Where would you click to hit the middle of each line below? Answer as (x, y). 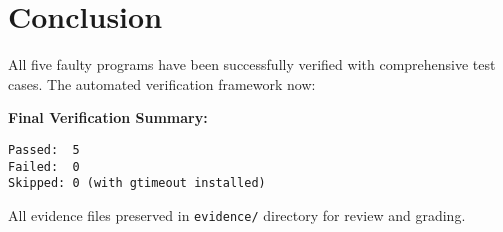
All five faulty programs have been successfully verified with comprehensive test (252, 64)
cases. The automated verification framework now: (162, 83)
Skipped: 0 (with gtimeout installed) (137, 183)
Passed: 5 (44, 149)
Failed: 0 (44, 166)
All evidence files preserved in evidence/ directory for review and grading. (237, 214)
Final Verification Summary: (108, 117)
